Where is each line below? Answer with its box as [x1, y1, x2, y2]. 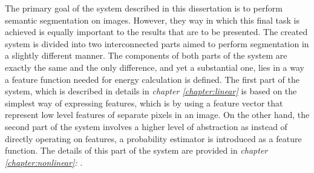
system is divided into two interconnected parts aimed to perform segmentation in [5, 37, 309, 50]
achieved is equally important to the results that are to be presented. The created [5, 25, 308, 38]
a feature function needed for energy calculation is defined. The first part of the [5, 73, 299, 85]
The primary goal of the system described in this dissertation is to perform [5, 2, 283, 14]
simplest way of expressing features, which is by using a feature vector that [5, 96, 283, 109]
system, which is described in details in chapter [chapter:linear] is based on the [5, 85, 297, 97]
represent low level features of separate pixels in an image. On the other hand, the [5, 108, 310, 121]
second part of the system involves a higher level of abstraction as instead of [5, 120, 287, 132]
